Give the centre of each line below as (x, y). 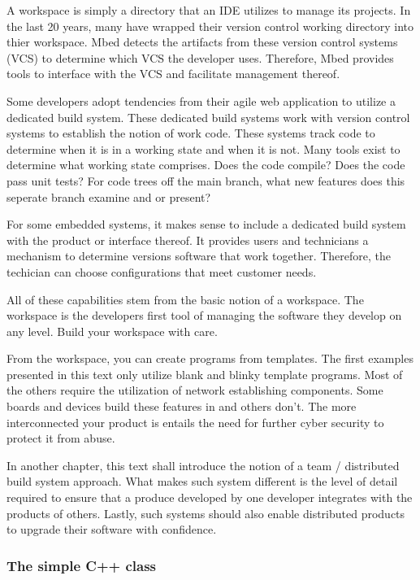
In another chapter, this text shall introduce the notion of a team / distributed (203, 465)
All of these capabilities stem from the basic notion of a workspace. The (185, 299)
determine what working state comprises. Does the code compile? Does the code (206, 165)
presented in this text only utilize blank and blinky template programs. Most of (205, 374)
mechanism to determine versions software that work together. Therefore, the (199, 256)
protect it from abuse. (61, 438)
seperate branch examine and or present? (109, 196)
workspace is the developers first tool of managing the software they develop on (204, 315)
